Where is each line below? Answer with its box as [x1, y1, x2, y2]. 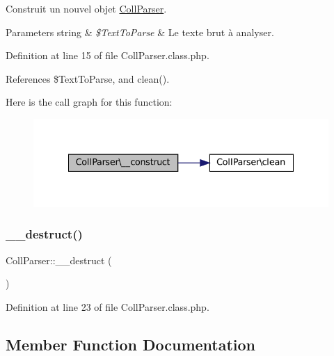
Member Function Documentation [6, 333, 256, 355]
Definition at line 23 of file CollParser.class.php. [6, 299, 209, 314]
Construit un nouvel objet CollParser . [6, 1, 167, 15]
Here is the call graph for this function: [6, 95, 173, 109]
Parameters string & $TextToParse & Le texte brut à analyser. [6, 24, 274, 39]
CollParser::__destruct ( [6, 252, 112, 267]
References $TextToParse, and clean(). [6, 71, 170, 86]
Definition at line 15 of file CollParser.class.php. [6, 48, 209, 63]
